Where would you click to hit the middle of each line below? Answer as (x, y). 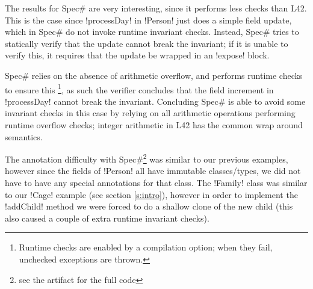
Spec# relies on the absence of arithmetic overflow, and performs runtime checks (154, 75)
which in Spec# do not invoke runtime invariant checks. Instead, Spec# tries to (152, 32)
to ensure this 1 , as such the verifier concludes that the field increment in (139, 89)
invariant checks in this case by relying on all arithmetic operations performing (150, 113)
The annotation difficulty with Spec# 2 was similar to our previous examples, (147, 158)
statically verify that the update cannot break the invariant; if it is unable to (147, 43)
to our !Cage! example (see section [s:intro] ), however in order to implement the (151, 194)
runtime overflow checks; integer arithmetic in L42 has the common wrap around (154, 125)
